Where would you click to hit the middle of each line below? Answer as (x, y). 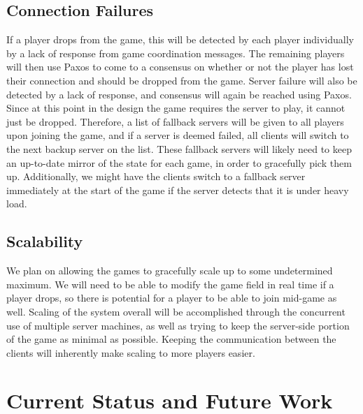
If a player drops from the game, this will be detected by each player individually (180, 39)
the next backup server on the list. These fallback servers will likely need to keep (179, 148)
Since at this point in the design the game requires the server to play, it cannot (176, 108)
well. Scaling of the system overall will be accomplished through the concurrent (176, 311)
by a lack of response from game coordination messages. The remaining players (176, 53)
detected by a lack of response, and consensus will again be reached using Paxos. (179, 94)
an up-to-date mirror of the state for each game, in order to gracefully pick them (179, 162)
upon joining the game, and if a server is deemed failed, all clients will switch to (178, 135)
